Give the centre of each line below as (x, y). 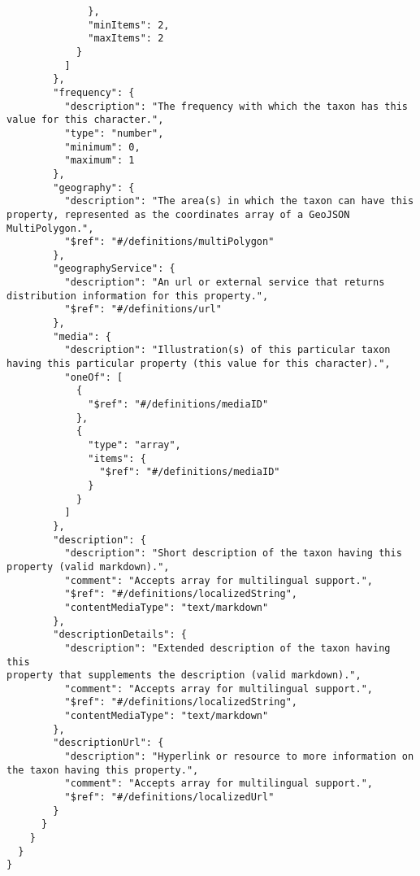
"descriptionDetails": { (120, 635)
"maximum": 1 (100, 161)
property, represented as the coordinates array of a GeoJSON (178, 214)
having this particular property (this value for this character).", (199, 364)
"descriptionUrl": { (108, 743)
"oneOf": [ (94, 377)
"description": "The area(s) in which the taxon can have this (239, 201)
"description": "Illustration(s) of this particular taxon (227, 350)
